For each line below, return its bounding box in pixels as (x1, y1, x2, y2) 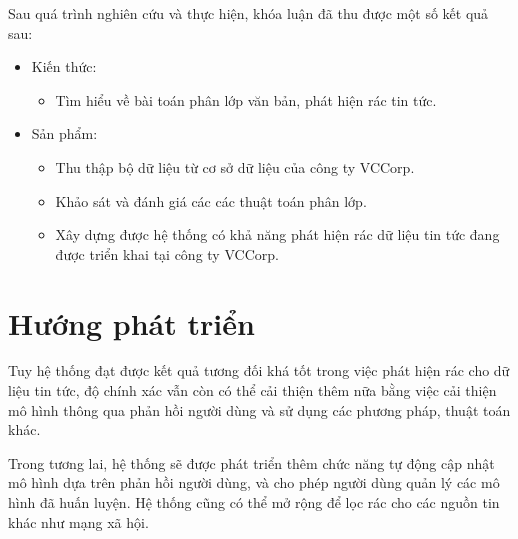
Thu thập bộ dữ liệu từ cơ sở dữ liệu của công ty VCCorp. (55, 156, 415, 177)
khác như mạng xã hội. (8, 511, 149, 532)
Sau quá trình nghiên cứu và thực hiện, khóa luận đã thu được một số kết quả (8, 3, 489, 23)
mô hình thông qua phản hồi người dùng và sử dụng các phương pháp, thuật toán (8, 399, 511, 420)
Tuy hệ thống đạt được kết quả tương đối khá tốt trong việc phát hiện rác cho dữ (8, 360, 510, 381)
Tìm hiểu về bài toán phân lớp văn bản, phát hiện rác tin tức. (55, 89, 437, 110)
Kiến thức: (31, 56, 97, 77)
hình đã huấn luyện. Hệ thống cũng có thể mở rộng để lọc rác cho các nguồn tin (8, 492, 500, 513)
